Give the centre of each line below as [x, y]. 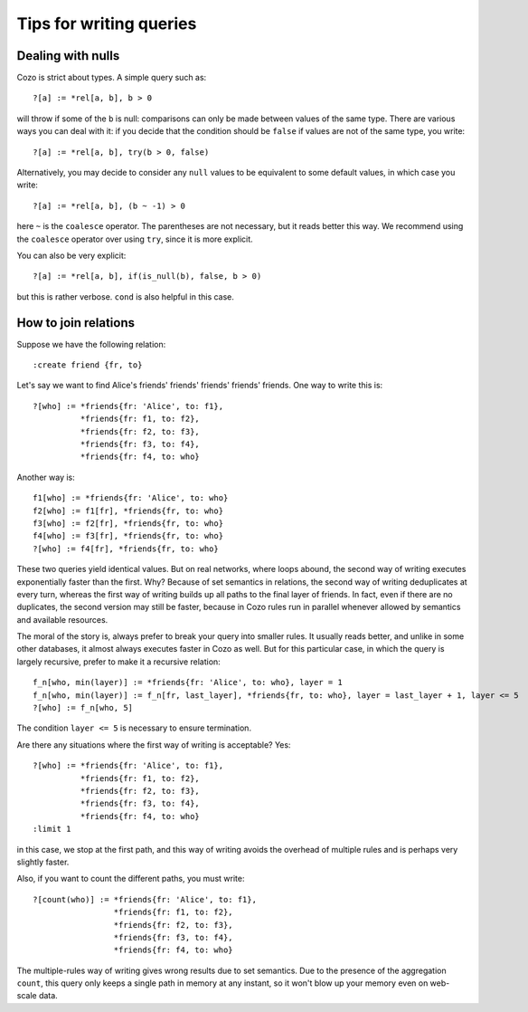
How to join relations [76, 323]
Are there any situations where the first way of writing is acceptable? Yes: [154, 745]
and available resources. [62, 619]
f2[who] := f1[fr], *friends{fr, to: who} [128, 511]
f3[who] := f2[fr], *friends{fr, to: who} [128, 523]
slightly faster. [43, 862]
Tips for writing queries [107, 24]
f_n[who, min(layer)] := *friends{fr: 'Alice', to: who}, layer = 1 [188, 683]
